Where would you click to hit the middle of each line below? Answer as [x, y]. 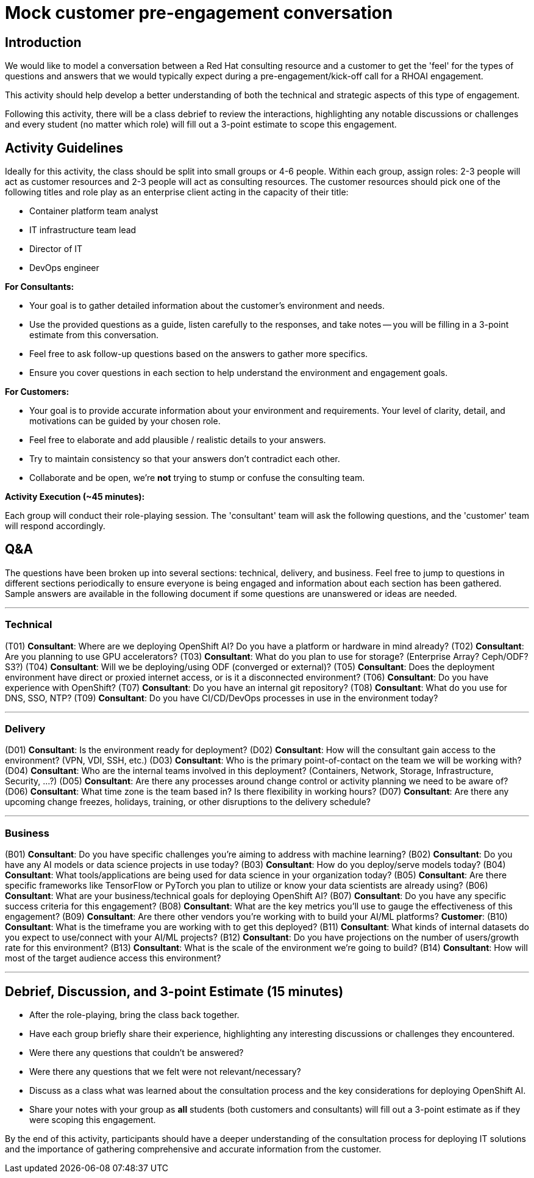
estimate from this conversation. [94, 335]
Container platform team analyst [94, 211]
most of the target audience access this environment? [113, 958]
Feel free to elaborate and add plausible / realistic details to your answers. [178, 440]
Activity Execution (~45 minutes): [75, 497]
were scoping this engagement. [93, 1119]
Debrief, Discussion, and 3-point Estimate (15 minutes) [174, 991]
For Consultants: [40, 287]
